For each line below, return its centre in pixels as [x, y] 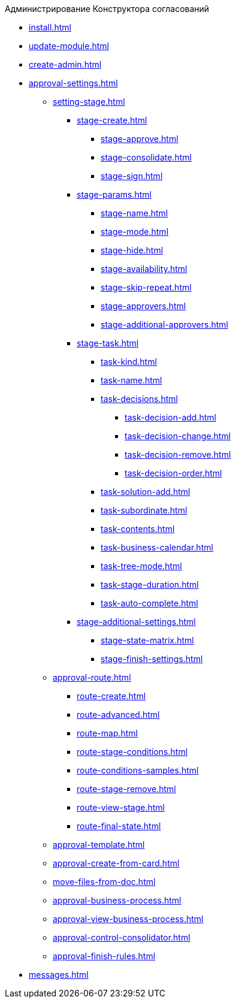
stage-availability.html [144, 269]
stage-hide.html [132, 250]
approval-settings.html [73, 83]
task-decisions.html [139, 399]
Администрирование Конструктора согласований [107, 9]
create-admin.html [65, 64]
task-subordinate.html [144, 510]
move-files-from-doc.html [104, 882]
